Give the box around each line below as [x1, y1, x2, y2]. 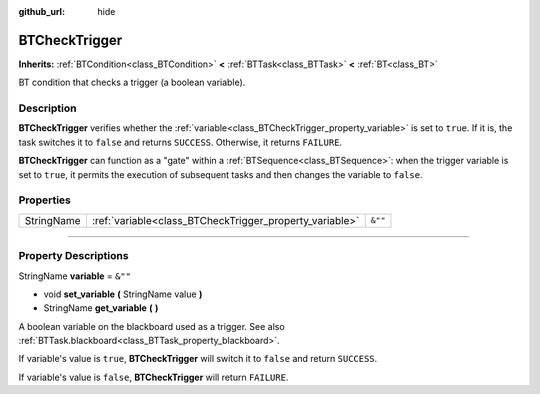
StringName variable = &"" [18, 270, 132, 282]
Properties [18, 193, 72, 207]
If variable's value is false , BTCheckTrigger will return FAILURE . [18, 371, 289, 383]
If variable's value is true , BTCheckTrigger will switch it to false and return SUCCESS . [18, 353, 378, 365]
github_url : [18, 6, 65, 17]
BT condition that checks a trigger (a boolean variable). [18, 76, 246, 89]
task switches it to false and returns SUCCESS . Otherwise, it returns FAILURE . [18, 136, 343, 148]
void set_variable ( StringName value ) [43, 288, 203, 300]
